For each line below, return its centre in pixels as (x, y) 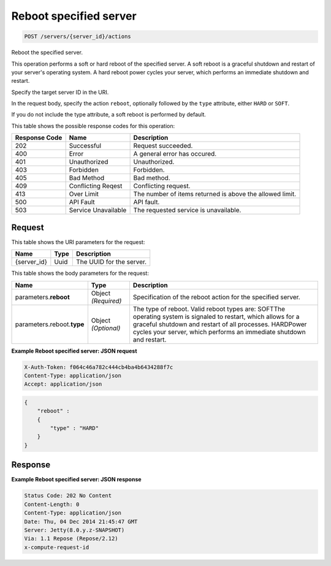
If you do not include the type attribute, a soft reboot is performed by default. (109, 115)
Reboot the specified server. (47, 53)
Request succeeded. (163, 146)
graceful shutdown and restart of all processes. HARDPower (220, 324)
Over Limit (84, 194)
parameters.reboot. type (50, 324)
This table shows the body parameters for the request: (80, 273)
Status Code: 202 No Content (68, 496)
